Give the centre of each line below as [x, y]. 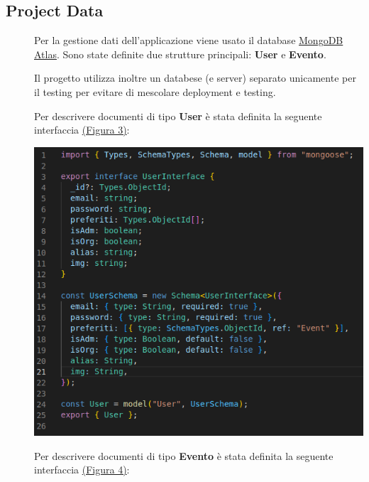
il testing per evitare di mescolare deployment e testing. [155, 91]
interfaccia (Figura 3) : [82, 130]
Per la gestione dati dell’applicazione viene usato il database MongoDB [189, 40]
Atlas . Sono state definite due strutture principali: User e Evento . [180, 54]
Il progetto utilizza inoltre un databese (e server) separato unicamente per [195, 78]
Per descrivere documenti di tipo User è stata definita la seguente [178, 116]
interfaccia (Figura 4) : [82, 470]
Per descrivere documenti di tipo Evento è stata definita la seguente [184, 455]
